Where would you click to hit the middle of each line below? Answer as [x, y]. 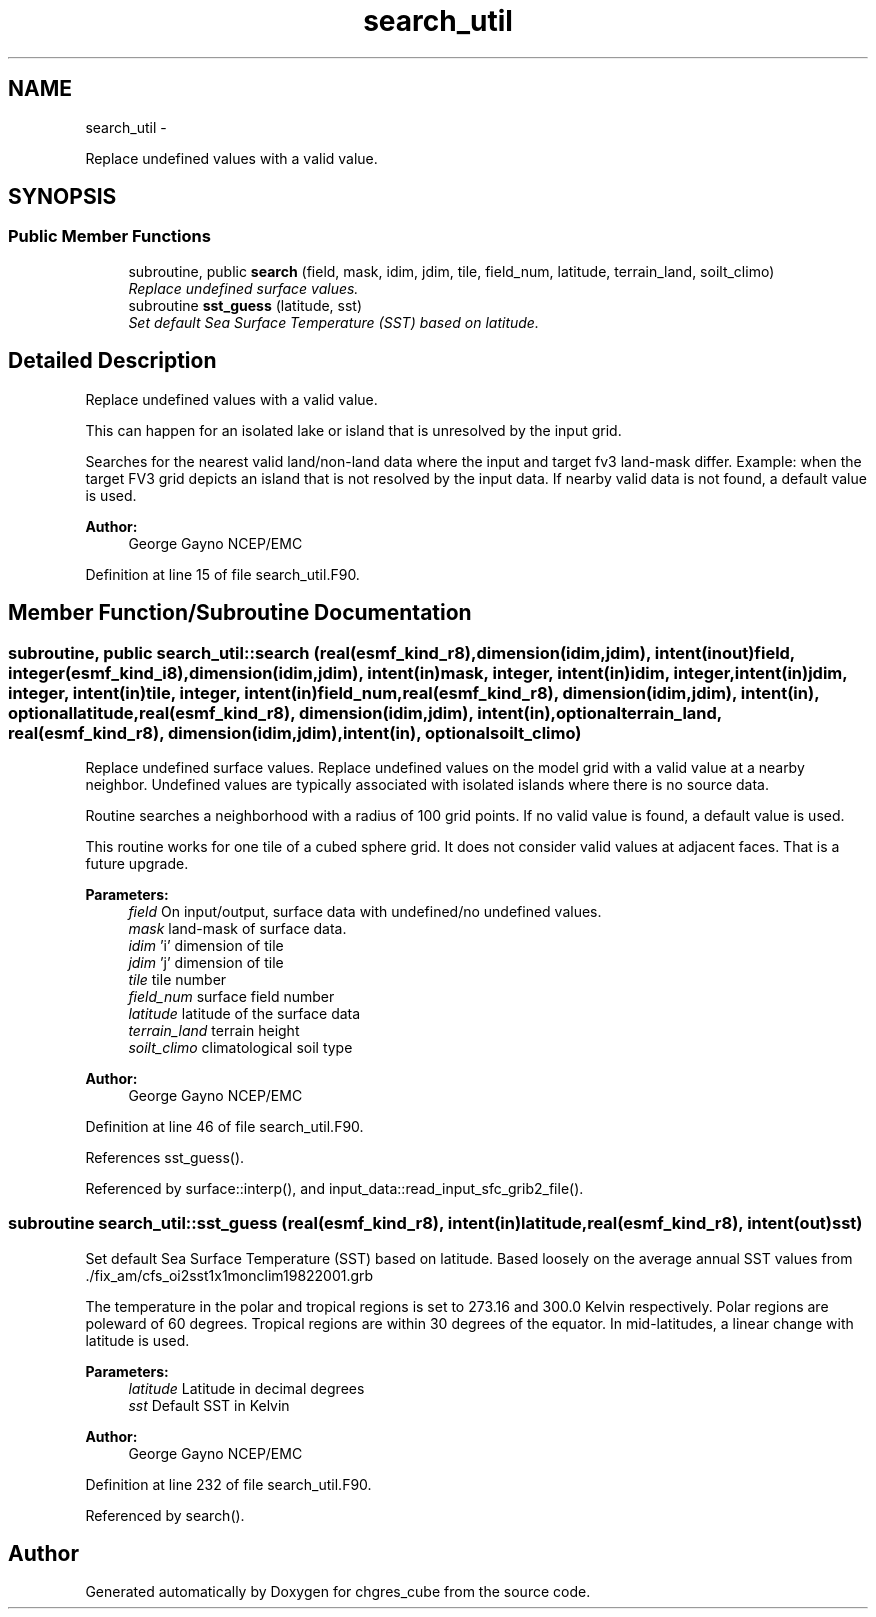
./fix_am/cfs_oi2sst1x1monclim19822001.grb [229, 1275]
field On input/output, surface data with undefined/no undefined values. [365, 911]
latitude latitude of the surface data [244, 1013]
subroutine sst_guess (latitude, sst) [245, 305]
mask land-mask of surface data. [237, 928]
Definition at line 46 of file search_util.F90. [224, 1126]
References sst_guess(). [165, 1157]
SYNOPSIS [62, 197]
